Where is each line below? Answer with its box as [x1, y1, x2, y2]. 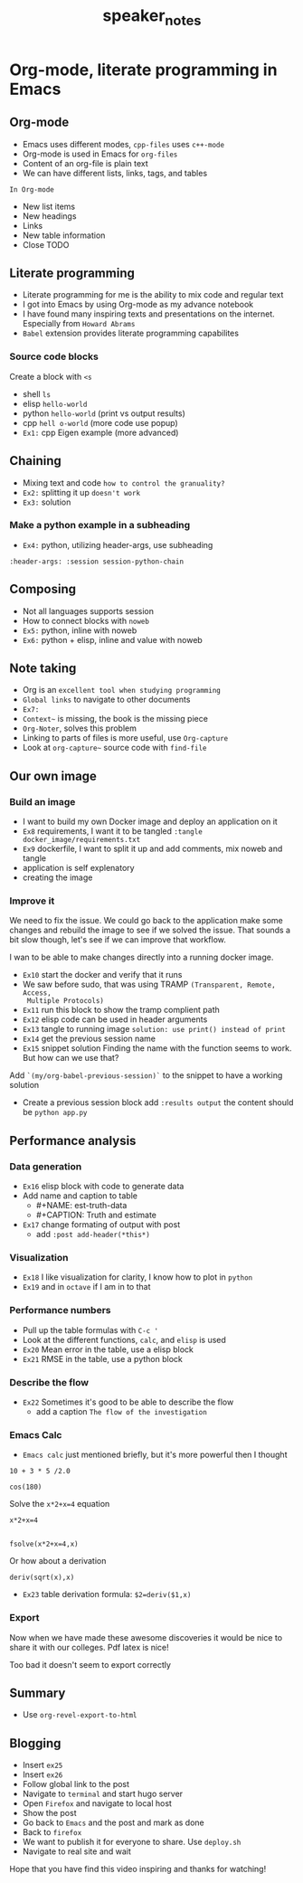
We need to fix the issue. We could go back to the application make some [9, 915, 283, 926]
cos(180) [9, 1482, 43, 1492]
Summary [9, 1685, 66, 1700]
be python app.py [22, 1107, 88, 1118]
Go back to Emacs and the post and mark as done [22, 1817, 205, 1828]
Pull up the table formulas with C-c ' [22, 1324, 159, 1335]
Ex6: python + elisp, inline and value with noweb [22, 634, 204, 645]
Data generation [9, 1159, 82, 1172]
